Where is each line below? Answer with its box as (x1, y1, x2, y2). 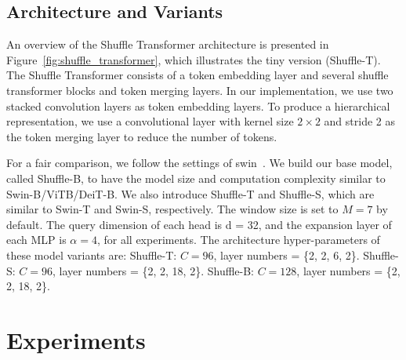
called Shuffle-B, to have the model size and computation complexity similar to (6, 169, 386, 186)
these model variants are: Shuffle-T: (6, 246, 177, 263)
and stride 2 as (324, 113, 395, 129)
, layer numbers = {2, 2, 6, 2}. (213, 246, 360, 263)
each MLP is (6, 231, 67, 248)
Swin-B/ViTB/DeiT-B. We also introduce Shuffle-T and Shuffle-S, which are (6, 185, 375, 202)
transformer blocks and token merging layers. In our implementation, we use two (6, 82, 393, 98)
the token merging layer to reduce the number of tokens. (6, 128, 277, 144)
